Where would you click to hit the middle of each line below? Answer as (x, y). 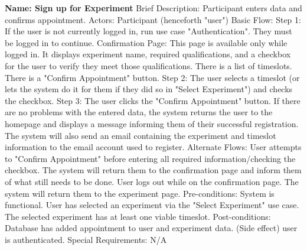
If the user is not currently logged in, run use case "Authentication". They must (148, 31)
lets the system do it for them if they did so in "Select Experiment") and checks (149, 89)
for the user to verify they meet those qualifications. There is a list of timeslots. (148, 65)
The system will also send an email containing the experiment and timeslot (141, 135)
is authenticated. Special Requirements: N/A (86, 239)
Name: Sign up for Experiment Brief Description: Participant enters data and (153, 8)
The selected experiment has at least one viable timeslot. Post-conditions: (138, 216)
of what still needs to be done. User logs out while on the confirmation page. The (152, 181)
